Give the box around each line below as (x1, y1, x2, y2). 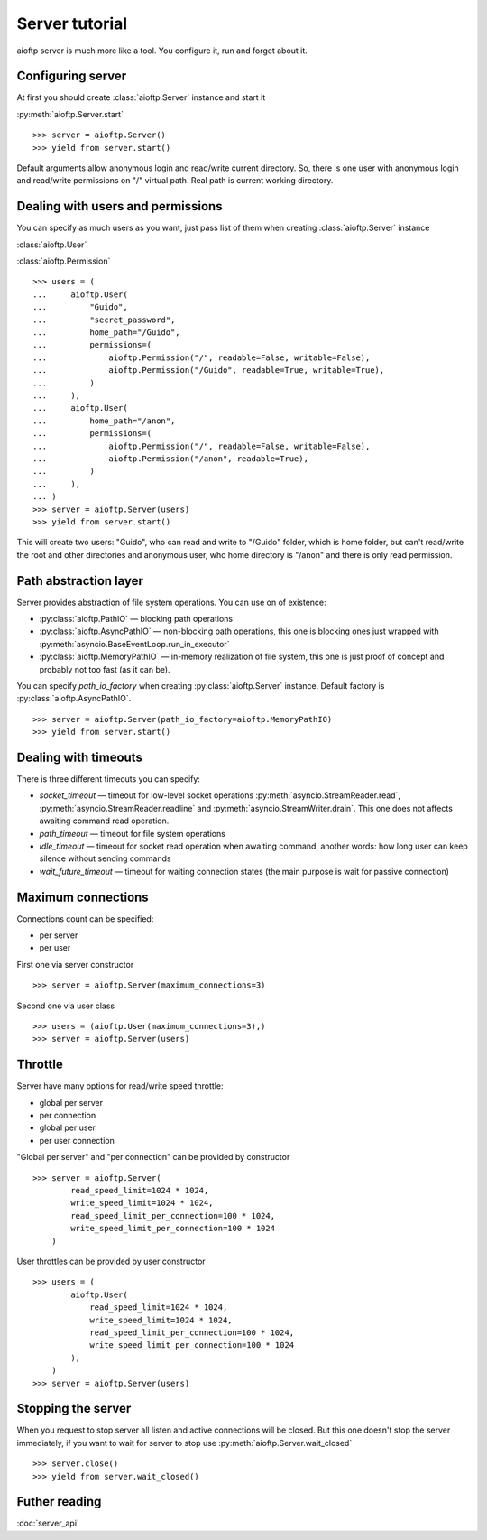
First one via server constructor (16, 959, 134, 969)
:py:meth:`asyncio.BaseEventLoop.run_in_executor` (39, 638, 230, 649)
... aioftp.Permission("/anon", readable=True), (32, 453, 308, 464)
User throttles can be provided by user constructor (16, 1256, 207, 1266)
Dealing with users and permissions (16, 199, 223, 214)
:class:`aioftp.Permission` (16, 255, 111, 266)
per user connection (39, 1135, 115, 1146)
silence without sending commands (39, 853, 171, 864)
